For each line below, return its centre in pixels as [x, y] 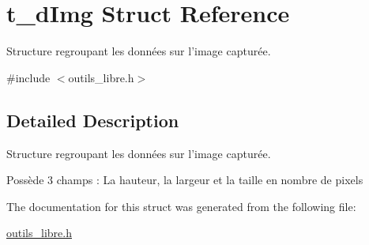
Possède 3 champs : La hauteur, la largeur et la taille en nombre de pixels [185, 180]
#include [28, 77]
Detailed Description [93, 120]
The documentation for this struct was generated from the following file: [181, 206]
